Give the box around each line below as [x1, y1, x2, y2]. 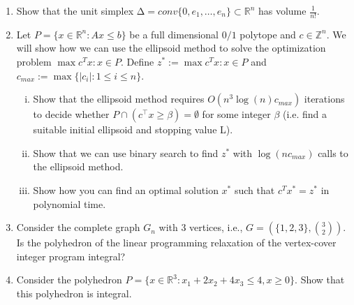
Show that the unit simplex [16, 3, 134, 17]
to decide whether [33, 107, 110, 121]
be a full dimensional [129, 27, 219, 41]
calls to [318, 145, 348, 160]
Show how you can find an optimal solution [33, 182, 219, 197]
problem [16, 54, 52, 69]
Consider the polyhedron [16, 272, 122, 287]
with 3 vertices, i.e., [158, 220, 243, 235]
